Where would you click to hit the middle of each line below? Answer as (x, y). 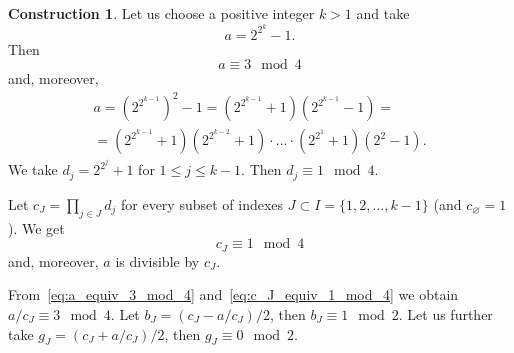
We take (33, 169)
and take (383, 13)
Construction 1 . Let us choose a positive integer (161, 13)
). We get (36, 227)
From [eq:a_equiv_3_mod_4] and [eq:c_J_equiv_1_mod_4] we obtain (233, 294)
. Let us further (445, 313)
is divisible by (157, 260)
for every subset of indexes (202, 203)
